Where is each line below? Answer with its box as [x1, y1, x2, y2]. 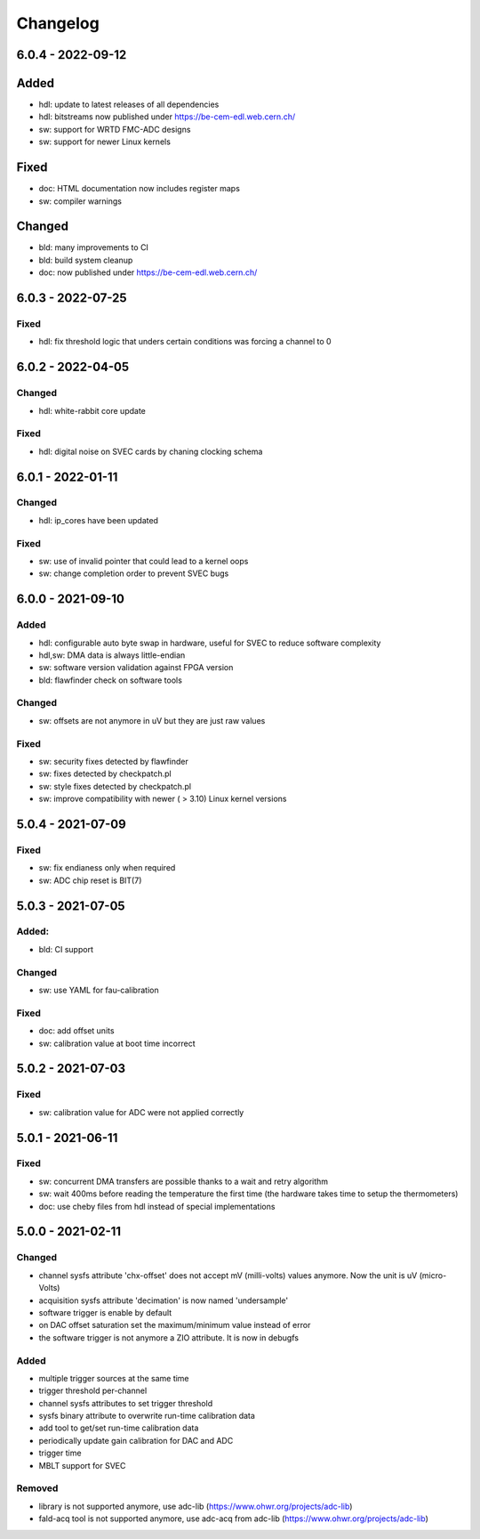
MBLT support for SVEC [38, 1460, 126, 1470]
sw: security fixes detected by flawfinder [38, 756, 188, 766]
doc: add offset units [38, 1025, 115, 1036]
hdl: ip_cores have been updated [38, 514, 159, 525]
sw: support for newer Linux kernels [38, 136, 171, 147]
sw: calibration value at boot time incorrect [38, 1038, 196, 1049]
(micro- [419, 1269, 447, 1281]
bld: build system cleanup [38, 255, 133, 265]
